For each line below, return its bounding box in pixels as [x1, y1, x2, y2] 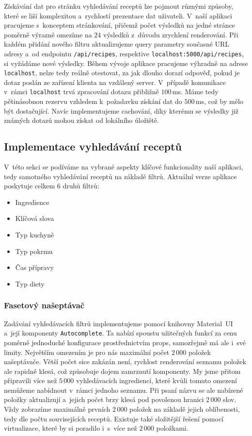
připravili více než [4, 375, 57, 386]
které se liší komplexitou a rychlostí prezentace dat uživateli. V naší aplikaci [4, 10, 232, 20]
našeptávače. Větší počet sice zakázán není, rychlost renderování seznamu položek [4, 356, 246, 367]
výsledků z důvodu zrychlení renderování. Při [103, 29, 238, 39]
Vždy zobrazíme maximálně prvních [4, 404, 110, 414]
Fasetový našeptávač [4, 299, 85, 311]
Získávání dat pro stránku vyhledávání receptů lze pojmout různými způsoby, [4, 1, 234, 11]
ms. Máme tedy [172, 86, 219, 97]
